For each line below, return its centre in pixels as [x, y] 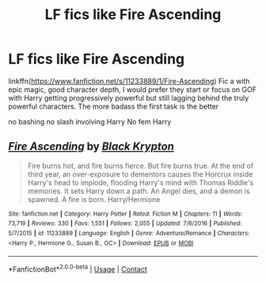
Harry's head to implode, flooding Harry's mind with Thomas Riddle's [141, 182]
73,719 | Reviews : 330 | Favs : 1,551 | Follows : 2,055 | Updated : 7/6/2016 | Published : [125, 223]
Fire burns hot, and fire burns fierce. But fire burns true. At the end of [141, 166]
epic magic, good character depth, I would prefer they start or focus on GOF [133, 90]
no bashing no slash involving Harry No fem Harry [90, 121]
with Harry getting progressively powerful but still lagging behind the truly [129, 97]
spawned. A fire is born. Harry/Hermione [94, 199]
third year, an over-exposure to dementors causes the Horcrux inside [140, 174]
